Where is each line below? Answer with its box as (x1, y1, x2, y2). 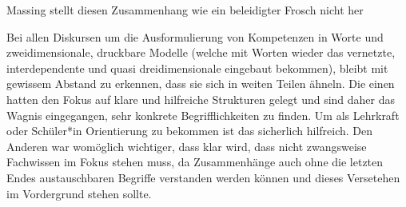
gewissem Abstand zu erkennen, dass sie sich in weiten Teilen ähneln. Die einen (6, 75, 395, 92)
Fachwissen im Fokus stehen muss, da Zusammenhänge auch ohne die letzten (6, 153, 384, 170)
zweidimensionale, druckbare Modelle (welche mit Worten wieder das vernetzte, (6, 44, 396, 61)
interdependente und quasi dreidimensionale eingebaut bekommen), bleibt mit (6, 59, 388, 76)
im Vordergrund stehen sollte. (6, 185, 152, 201)
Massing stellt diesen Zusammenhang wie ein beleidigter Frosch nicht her (6, 2, 364, 18)
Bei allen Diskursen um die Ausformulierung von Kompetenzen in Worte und (6, 28, 384, 45)
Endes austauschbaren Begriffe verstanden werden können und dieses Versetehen (6, 169, 400, 185)
